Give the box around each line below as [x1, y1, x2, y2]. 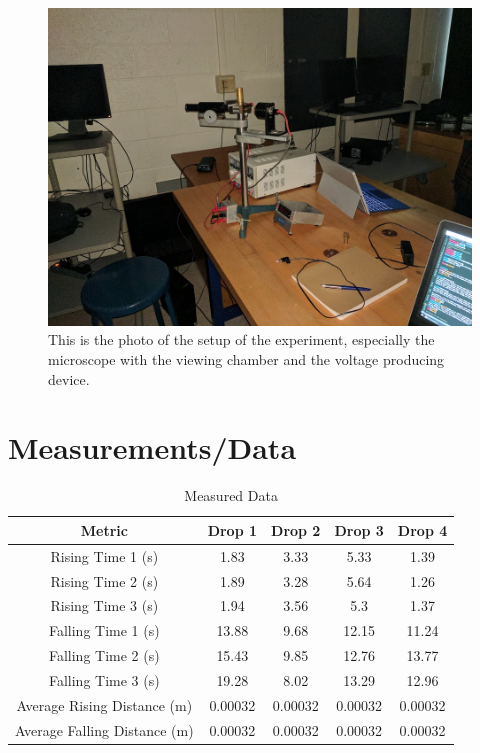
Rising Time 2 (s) [50, 570, 159, 591]
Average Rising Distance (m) [16, 694, 193, 715]
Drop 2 [271, 519, 321, 540]
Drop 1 [207, 519, 258, 540]
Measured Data [184, 485, 278, 506]
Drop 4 [397, 519, 448, 540]
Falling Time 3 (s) [48, 669, 160, 690]
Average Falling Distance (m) [15, 719, 194, 740]
